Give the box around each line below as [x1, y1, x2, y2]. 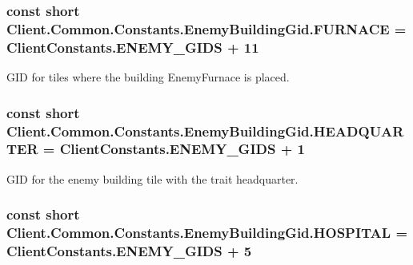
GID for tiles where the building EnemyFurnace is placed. [6, 69, 290, 85]
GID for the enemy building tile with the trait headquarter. [6, 170, 299, 187]
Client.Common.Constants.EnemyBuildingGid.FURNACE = [6, 18, 407, 38]
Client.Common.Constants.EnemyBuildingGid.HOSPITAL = [6, 223, 408, 243]
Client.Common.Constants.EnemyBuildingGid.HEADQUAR [6, 121, 404, 140]
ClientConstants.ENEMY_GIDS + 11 [6, 37, 259, 57]
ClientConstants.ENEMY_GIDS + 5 [6, 241, 252, 261]
